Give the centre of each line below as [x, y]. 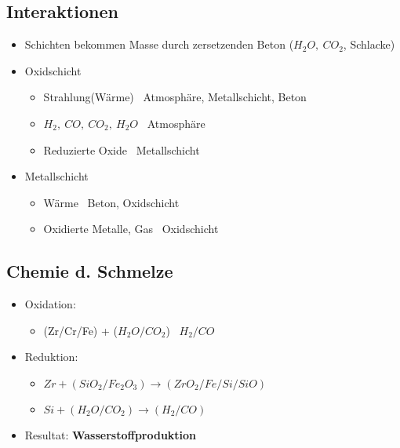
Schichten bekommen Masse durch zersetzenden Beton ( [159, 44]
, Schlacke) [369, 44]
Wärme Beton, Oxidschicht [111, 202]
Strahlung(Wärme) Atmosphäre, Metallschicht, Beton [175, 97]
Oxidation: [50, 304]
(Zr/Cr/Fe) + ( [80, 330]
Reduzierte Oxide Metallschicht [122, 149]
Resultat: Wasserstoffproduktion [111, 434]
